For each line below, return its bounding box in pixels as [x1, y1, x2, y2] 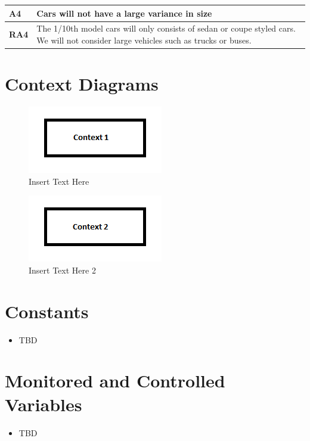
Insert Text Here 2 [29, 263, 96, 276]
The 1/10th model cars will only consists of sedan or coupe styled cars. [36, 22, 296, 35]
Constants [5, 299, 89, 323]
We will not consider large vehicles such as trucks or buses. [36, 33, 252, 46]
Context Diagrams [5, 72, 159, 96]
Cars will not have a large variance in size [36, 7, 212, 19]
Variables [5, 392, 82, 416]
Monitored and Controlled [5, 368, 225, 393]
